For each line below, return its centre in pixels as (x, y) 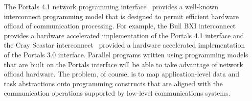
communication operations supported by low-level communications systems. (117, 93)
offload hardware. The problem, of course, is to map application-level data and (122, 74)
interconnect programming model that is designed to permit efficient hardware (121, 16)
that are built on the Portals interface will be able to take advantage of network (124, 64)
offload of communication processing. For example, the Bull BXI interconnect (120, 26)
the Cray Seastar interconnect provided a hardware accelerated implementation (125, 45)
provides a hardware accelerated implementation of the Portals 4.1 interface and (124, 35)
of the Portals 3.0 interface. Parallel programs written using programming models (126, 54)
